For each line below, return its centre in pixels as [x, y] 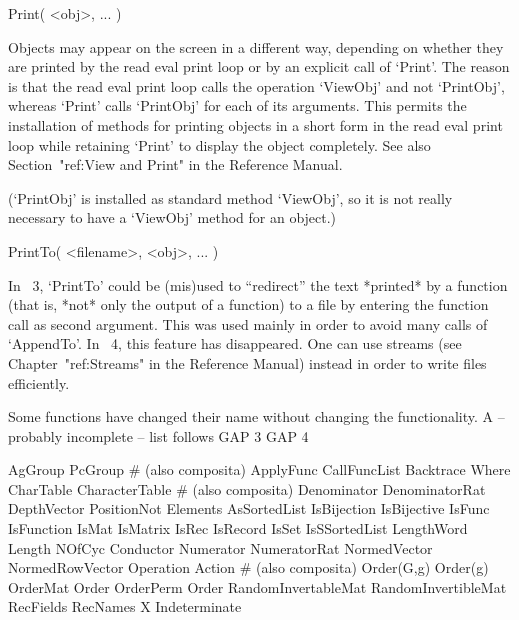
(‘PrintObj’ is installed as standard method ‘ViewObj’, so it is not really [230, 197]
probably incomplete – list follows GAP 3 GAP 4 [158, 435]
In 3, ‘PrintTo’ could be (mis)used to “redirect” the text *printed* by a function [258, 284]
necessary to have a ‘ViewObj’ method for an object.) [172, 217]
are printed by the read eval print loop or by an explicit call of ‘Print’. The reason [259, 66]
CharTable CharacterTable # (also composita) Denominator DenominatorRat [247, 488]
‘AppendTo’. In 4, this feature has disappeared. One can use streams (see [235, 343]
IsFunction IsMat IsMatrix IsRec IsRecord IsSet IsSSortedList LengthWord [238, 528]
